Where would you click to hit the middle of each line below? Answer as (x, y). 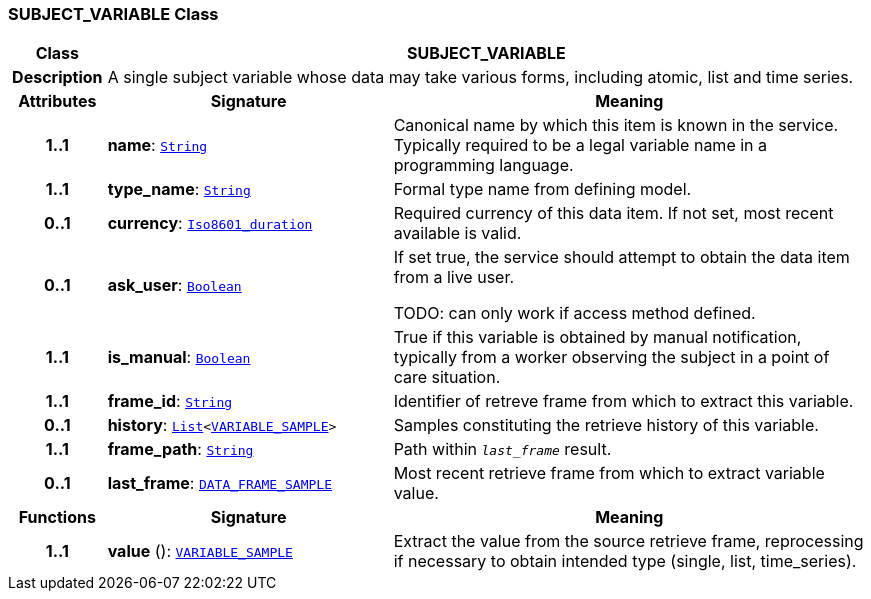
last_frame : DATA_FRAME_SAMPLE (219, 483)
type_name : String (179, 189)
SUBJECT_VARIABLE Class (113, 14)
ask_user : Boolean (174, 285)
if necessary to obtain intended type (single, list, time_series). (625, 561)
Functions (57, 517)
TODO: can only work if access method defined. (574, 313)
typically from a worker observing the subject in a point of (611, 357)
